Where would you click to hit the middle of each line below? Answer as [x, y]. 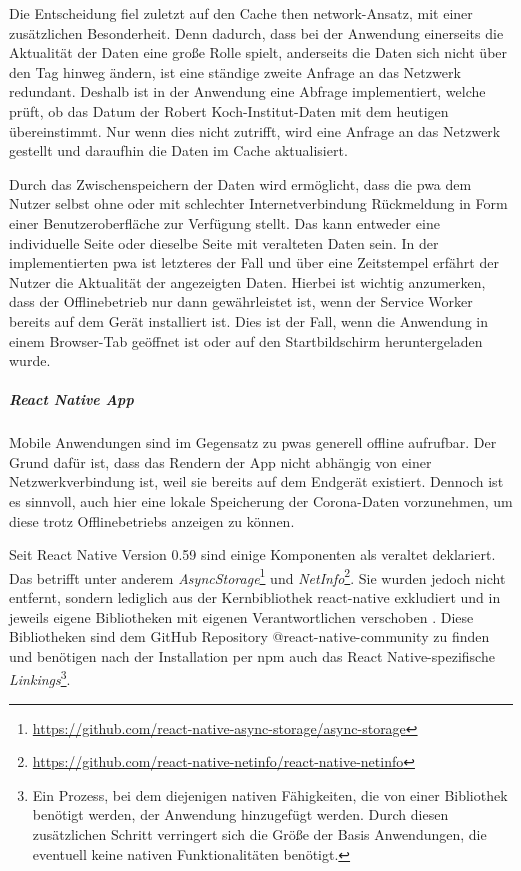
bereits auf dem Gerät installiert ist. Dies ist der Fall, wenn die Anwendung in [248, 320]
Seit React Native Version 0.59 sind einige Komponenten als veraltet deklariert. [252, 554]
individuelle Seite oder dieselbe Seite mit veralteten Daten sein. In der [224, 242]
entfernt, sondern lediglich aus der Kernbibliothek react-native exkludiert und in [255, 597]
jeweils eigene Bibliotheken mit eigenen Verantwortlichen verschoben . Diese [241, 616]
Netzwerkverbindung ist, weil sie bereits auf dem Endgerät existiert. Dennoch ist [256, 481]
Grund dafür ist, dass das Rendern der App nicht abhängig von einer [220, 461]
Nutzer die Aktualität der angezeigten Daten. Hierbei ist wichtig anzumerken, [247, 281]
